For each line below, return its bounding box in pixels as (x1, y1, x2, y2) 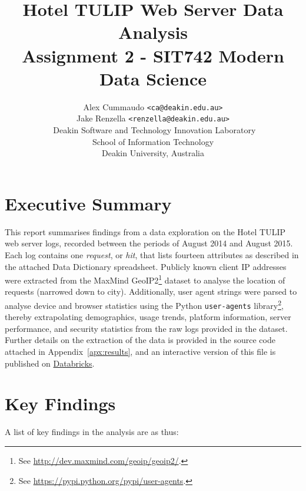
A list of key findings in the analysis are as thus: (5, 426, 179, 438)
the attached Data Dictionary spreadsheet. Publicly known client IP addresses (5, 260, 287, 272)
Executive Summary (5, 191, 172, 215)
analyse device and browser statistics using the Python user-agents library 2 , (5, 297, 284, 311)
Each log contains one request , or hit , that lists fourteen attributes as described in (5, 248, 299, 261)
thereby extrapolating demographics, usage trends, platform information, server (5, 311, 291, 323)
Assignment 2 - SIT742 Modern (22, 43, 284, 67)
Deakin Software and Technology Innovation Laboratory (53, 124, 256, 136)
